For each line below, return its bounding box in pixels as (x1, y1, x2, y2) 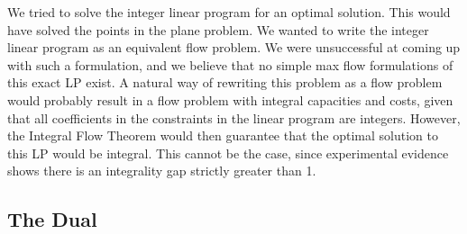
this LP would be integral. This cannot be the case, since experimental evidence (7, 143, 449, 162)
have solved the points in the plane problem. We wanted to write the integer (7, 20, 429, 39)
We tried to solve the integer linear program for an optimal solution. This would (7, 3, 451, 21)
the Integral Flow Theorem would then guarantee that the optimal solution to (7, 126, 438, 145)
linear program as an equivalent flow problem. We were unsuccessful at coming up (7, 38, 461, 57)
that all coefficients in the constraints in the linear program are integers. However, (7, 108, 461, 127)
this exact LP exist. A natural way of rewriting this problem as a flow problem (7, 73, 443, 92)
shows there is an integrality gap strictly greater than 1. (7, 161, 316, 180)
